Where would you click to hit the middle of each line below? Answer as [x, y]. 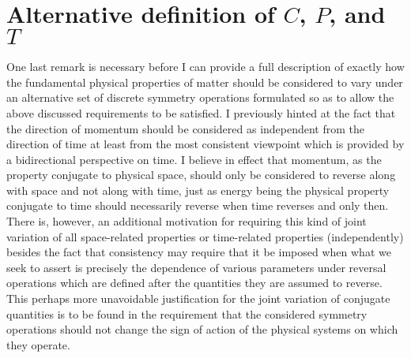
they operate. [38, 344]
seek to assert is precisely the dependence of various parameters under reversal [196, 267]
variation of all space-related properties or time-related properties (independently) [205, 236]
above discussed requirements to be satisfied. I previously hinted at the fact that [201, 112]
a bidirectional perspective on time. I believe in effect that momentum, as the [194, 159]
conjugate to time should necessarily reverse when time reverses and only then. [198, 205]
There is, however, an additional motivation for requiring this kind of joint [187, 221]
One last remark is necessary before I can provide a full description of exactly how [205, 67]
